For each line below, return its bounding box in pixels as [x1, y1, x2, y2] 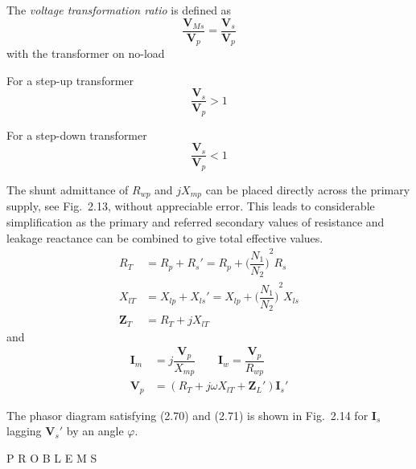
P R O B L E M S [6, 449, 97, 466]
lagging [6, 422, 42, 439]
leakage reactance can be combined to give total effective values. [6, 229, 323, 246]
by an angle [66, 422, 124, 439]
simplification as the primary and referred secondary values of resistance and [6, 213, 385, 230]
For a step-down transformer [6, 126, 147, 143]
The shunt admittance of [6, 181, 129, 198]
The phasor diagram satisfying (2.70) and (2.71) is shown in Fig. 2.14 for [6, 406, 369, 423]
